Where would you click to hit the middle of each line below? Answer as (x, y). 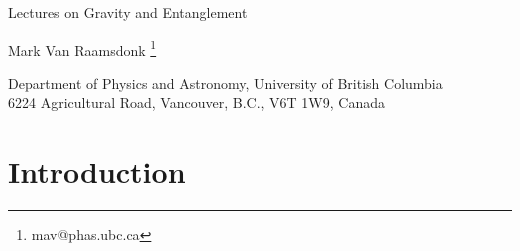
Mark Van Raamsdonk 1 (82, 48)
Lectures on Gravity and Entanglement (128, 12)
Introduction (97, 171)
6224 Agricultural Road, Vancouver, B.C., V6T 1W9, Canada (196, 102)
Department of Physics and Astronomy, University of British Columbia (225, 82)
